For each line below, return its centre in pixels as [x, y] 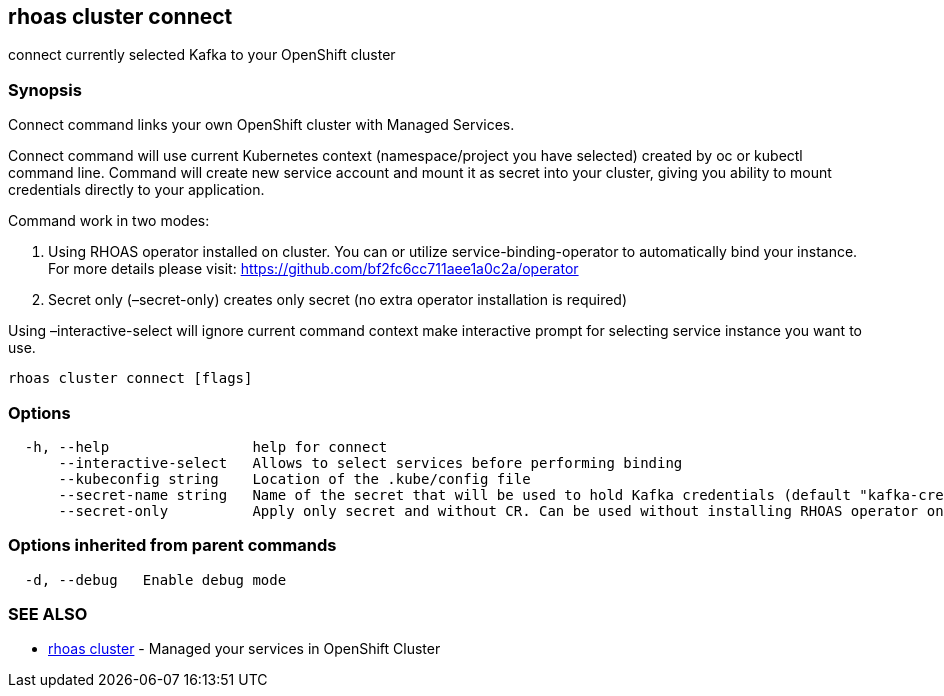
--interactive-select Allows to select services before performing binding [370, 462]
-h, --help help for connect [206, 446]
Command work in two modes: [109, 221]
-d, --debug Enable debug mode [155, 579]
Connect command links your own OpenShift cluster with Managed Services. [261, 125]
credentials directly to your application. [136, 190]
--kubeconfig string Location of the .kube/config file [294, 478]
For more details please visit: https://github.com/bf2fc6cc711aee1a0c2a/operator [313, 269]
